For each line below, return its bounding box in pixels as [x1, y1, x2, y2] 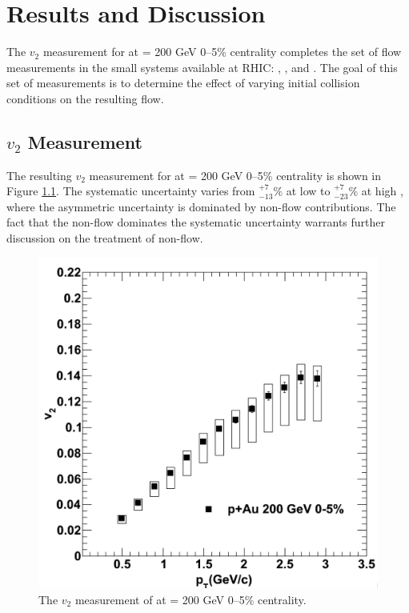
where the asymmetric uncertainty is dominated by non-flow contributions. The [6, 198, 396, 214]
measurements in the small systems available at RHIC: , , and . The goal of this [6, 58, 398, 75]
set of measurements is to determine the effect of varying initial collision [6, 74, 360, 91]
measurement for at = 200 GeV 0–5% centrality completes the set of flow [42, 43, 402, 60]
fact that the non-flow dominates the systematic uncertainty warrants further [6, 214, 386, 230]
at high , [361, 182, 403, 199]
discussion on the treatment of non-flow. [6, 230, 203, 246]
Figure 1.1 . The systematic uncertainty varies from [6, 182, 255, 199]
